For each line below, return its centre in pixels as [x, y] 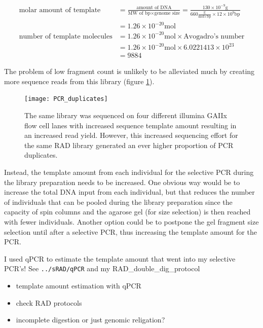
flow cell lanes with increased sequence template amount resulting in [130, 125]
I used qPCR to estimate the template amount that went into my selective [120, 258]
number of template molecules [66, 36]
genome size [167, 13]
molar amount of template [60, 10]
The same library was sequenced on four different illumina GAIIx [126, 115]
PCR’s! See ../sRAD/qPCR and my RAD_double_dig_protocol [102, 268]
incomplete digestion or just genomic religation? [90, 320]
